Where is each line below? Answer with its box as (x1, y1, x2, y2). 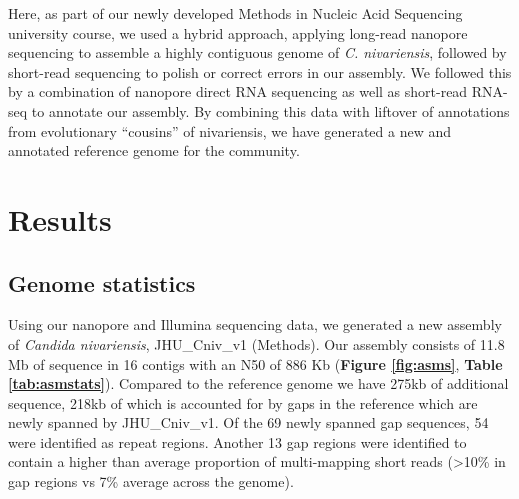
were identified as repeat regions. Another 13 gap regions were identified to (8, 431, 467, 452)
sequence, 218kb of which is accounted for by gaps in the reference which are (8, 392, 478, 413)
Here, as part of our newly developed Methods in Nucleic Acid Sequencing (8, 3, 463, 23)
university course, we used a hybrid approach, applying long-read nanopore (8, 22, 468, 43)
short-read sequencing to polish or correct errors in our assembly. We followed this (8, 61, 512, 82)
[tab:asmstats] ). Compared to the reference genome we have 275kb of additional (8, 373, 509, 394)
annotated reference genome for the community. (8, 140, 300, 161)
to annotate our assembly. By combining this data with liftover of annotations (31, 100, 510, 121)
